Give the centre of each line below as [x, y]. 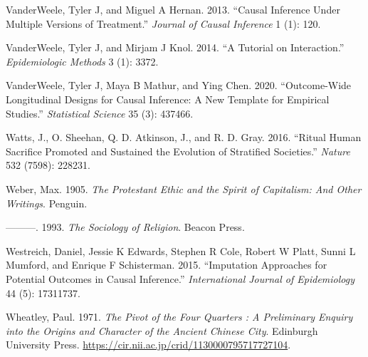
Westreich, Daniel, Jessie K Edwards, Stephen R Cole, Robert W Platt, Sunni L [181, 250]
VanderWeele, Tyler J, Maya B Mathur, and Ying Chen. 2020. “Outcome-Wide [179, 85]
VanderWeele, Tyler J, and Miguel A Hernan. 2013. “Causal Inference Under [173, 9]
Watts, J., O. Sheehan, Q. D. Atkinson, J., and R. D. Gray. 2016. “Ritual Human [184, 137]
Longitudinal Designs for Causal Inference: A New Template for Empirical [168, 99]
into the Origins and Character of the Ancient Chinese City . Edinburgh [162, 330]
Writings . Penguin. [47, 203]
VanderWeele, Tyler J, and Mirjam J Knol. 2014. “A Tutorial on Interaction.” [175, 47]
